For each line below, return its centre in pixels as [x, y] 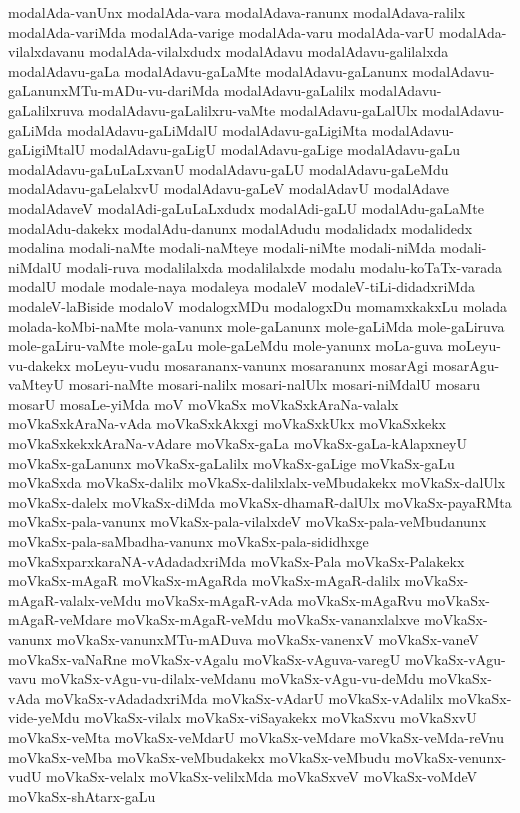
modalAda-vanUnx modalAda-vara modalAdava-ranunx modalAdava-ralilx [237, 12]
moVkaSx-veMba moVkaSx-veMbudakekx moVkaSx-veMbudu [199, 756]
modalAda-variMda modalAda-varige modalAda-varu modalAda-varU [221, 31]
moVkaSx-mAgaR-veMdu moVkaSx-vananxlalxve [268, 619]
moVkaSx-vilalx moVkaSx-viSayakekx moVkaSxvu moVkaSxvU [280, 717]
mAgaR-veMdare [60, 619]
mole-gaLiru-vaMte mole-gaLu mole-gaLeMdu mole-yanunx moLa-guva [225, 345]
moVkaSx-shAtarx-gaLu [82, 795]
